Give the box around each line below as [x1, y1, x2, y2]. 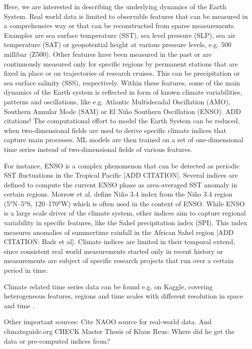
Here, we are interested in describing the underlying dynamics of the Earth [4, 1, 226, 11]
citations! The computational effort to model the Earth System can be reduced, [4, 116, 240, 126]
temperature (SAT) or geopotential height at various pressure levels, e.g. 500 [4, 39, 232, 50]
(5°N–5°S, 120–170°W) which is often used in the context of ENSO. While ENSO [4, 198, 245, 208]
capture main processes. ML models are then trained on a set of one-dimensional [4, 134, 243, 145]
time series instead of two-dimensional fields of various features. [4, 144, 192, 154]
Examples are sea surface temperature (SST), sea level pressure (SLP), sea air [4, 30, 236, 40]
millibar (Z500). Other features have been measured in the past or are [4, 49, 212, 59]
